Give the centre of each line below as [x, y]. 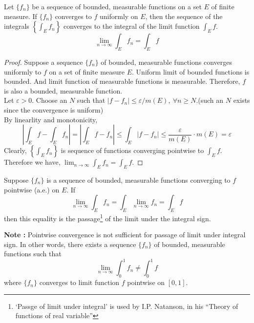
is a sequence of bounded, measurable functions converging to [138, 180]
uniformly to [23, 71]
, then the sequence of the [184, 16]
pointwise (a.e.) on [32, 189]
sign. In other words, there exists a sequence [70, 244]
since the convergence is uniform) [54, 109]
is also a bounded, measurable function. [63, 90]
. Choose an [50, 100]
